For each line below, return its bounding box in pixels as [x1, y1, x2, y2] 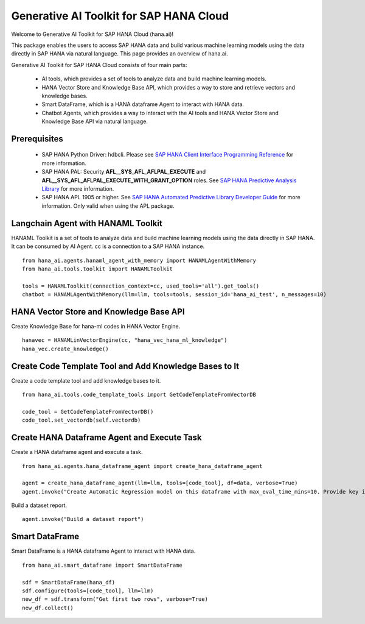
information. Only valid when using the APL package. [41, 202, 175, 210]
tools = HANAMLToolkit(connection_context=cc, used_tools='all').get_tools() [22, 282, 260, 289]
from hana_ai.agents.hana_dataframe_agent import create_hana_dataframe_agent [22, 463, 263, 469]
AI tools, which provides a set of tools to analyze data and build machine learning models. [41, 75, 267, 82]
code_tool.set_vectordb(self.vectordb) [22, 417, 141, 424]
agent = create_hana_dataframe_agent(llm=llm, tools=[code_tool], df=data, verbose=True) [22, 480, 298, 487]
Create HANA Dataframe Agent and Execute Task [11, 433, 202, 443]
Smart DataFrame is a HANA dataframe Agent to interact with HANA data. [11, 547, 196, 555]
